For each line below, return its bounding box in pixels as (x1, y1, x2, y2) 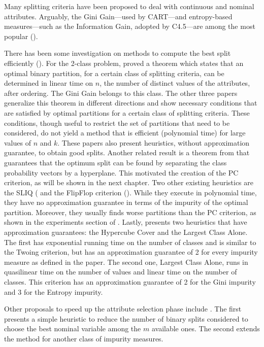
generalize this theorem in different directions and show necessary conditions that (4, 97, 257, 108)
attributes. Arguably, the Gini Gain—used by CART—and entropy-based (4, 11, 233, 21)
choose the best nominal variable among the (4, 323, 141, 334)
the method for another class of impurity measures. (4, 333, 163, 343)
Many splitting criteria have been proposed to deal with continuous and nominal (4, 1, 254, 11)
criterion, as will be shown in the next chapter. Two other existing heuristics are (4, 177, 253, 188)
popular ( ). (4, 30, 38, 41)
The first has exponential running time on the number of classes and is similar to (4, 236, 256, 247)
